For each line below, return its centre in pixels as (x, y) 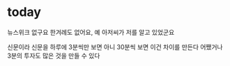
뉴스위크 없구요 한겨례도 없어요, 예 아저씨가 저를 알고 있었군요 (91, 32)
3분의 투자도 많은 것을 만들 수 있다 (54, 56)
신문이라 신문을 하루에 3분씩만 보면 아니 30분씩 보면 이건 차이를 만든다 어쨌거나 (115, 47)
